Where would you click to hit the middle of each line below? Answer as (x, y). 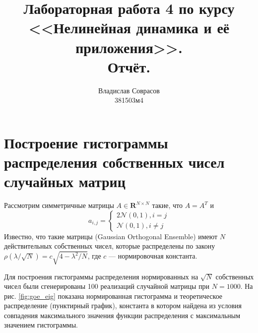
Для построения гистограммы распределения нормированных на (101, 276)
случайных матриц (65, 181)
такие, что (167, 205)
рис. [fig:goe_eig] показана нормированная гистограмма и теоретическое (113, 296)
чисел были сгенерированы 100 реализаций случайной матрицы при (107, 286)
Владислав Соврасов (129, 90)
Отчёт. (129, 66)
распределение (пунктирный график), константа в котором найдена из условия (123, 305)
